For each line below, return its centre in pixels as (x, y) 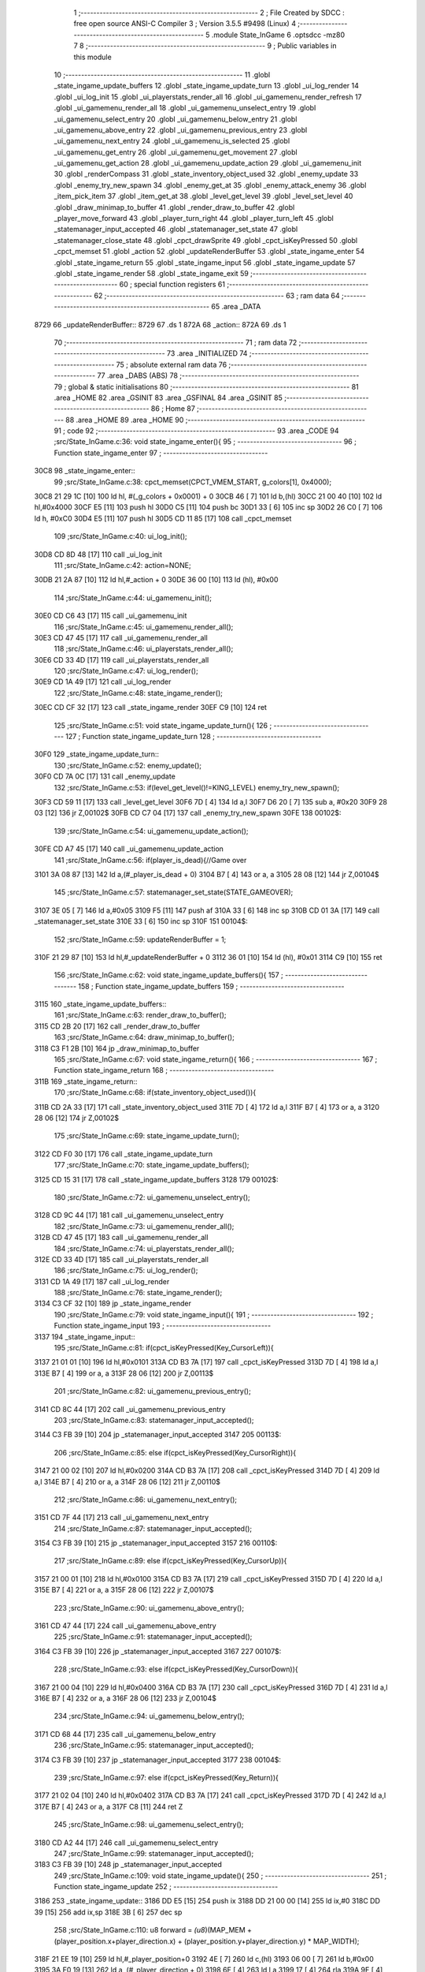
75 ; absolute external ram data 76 (172, 364)
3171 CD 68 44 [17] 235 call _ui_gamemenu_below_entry (125, 1734)
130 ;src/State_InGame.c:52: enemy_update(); (128, 765)
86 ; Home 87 (173, 409)
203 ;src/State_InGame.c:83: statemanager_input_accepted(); (154, 1420)
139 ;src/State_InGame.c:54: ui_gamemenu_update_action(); (151, 831)
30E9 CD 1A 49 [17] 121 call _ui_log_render (103, 682)
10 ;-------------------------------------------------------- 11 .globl (162, 74)
